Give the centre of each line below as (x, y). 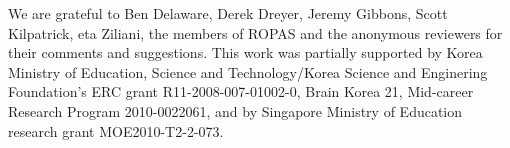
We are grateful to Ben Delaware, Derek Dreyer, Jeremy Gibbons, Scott (228, 13)
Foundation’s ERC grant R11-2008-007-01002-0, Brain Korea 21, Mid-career (241, 91)
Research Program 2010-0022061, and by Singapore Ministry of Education (235, 110)
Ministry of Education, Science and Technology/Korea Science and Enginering (248, 71)
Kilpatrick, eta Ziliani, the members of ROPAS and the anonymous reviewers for (255, 32)
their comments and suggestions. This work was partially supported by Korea (245, 52)
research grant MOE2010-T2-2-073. (116, 130)
